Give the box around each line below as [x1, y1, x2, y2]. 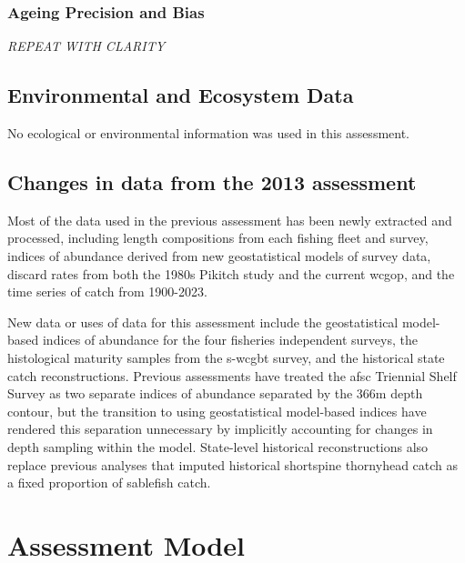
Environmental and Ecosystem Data [7, 81, 354, 109]
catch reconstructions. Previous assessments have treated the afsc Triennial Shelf [7, 366, 457, 385]
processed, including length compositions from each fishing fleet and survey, [7, 228, 429, 247]
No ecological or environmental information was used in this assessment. [7, 124, 410, 143]
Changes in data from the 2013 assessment [7, 168, 417, 196]
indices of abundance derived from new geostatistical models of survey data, [7, 246, 431, 265]
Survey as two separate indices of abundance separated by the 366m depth [7, 384, 423, 403]
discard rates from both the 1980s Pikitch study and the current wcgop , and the [7, 264, 455, 283]
